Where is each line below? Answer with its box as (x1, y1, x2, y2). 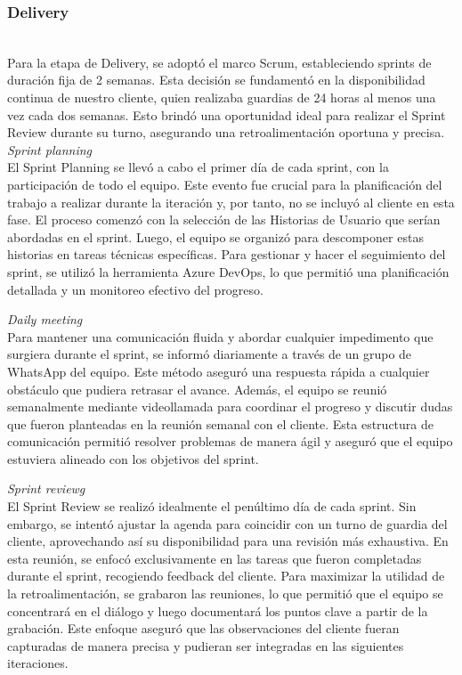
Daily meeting (7, 310, 83, 329)
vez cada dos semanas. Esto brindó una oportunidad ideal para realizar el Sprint (7, 105, 446, 124)
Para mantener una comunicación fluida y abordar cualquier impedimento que (7, 327, 434, 346)
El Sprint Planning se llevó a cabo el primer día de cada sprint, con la (7, 158, 389, 176)
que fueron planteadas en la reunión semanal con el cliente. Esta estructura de (7, 414, 434, 433)
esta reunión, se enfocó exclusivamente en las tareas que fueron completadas (7, 549, 422, 567)
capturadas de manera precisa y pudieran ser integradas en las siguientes (7, 636, 404, 655)
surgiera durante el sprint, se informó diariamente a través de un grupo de (7, 345, 412, 363)
